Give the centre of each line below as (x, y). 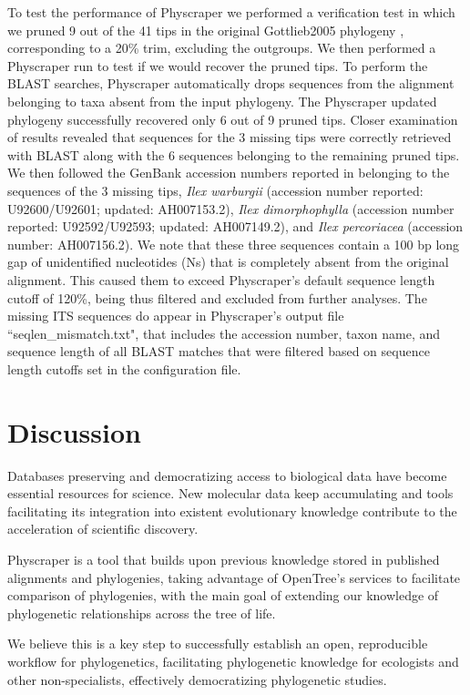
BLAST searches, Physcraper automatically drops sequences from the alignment (231, 83)
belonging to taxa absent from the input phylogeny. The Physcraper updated (222, 101)
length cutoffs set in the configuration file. (124, 368)
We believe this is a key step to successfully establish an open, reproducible (218, 644)
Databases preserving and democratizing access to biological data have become (227, 475)
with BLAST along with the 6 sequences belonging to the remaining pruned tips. (234, 154)
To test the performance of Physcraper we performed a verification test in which (231, 12)
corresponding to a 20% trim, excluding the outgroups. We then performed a (222, 48)
